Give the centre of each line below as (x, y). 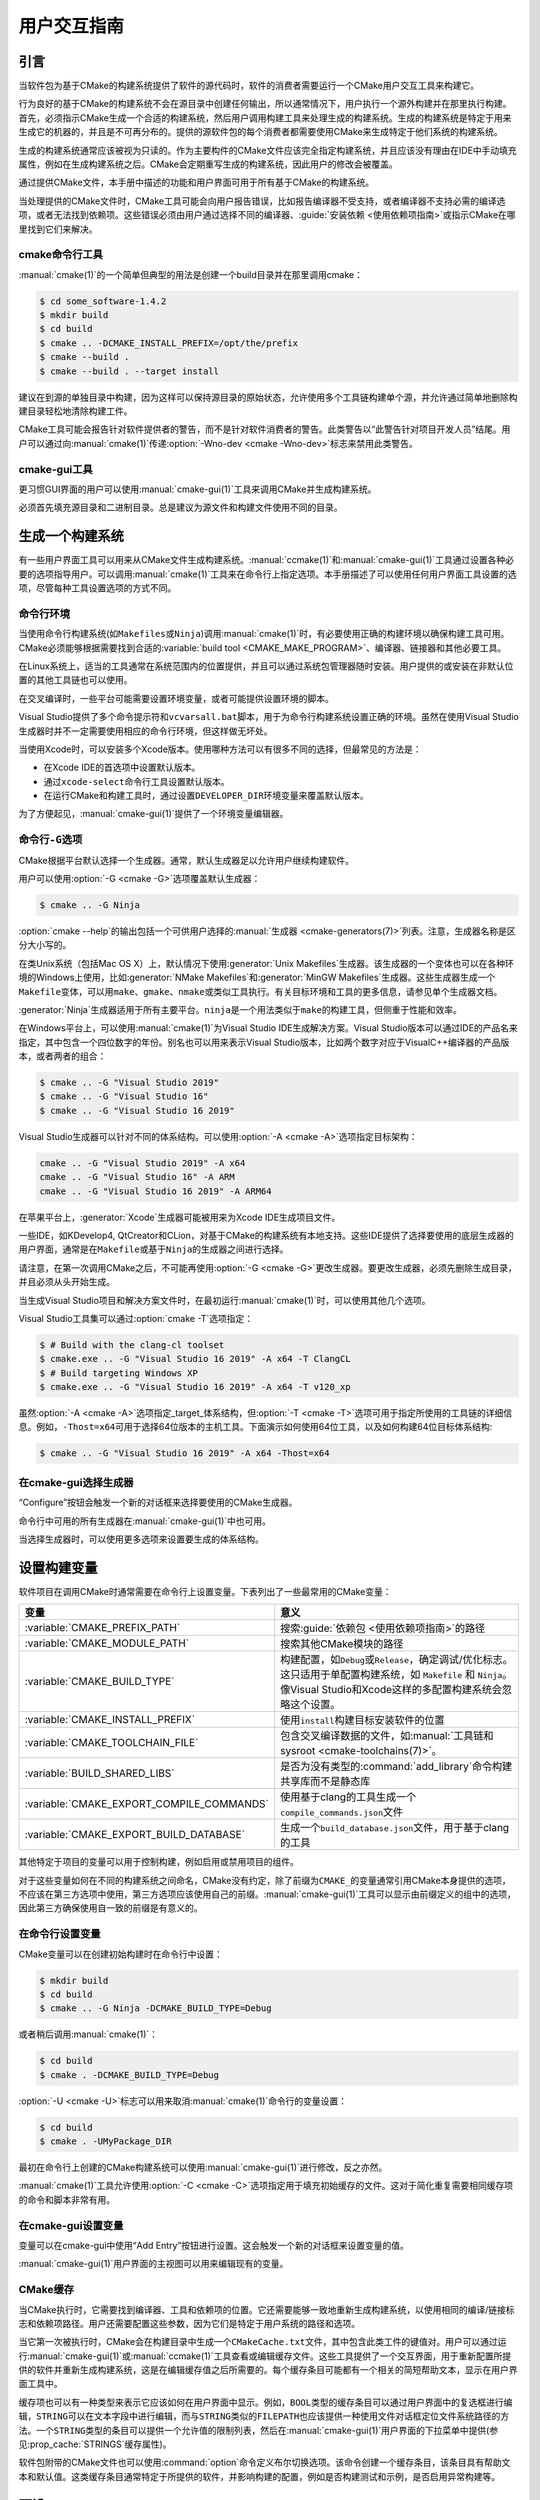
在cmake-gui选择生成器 (76, 1482)
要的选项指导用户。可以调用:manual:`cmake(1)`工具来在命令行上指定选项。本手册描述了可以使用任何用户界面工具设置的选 (267, 574)
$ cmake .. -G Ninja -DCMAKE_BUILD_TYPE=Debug (155, 2008)
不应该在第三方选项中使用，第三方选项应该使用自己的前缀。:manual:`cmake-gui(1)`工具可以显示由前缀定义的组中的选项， (267, 1894)
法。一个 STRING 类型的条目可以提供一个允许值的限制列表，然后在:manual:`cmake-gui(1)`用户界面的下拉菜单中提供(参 (258, 2430)
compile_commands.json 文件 (342, 1812)
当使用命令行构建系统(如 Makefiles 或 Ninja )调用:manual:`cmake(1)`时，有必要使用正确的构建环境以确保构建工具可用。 (264, 634)
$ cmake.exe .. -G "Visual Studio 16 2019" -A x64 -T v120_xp (195, 1387)
